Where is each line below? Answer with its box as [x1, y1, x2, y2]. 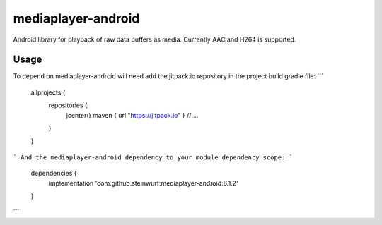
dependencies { [30, 169, 77, 178]
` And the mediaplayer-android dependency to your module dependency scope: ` [13, 153, 294, 162]
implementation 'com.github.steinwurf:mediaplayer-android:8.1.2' [48, 178, 238, 187]
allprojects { [30, 88, 66, 97]
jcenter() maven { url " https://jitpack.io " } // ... [66, 111, 199, 119]
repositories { [48, 101, 88, 109]
